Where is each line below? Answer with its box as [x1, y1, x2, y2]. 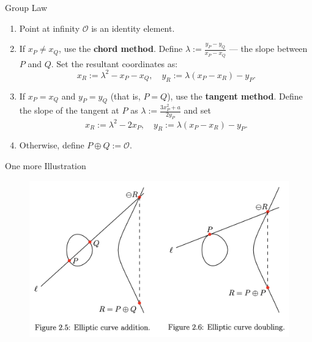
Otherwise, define [19, 139, 84, 151]
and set [184, 104, 211, 117]
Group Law [5, 1, 48, 13]
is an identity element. [91, 21, 175, 34]
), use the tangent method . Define [167, 89, 303, 102]
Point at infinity [19, 21, 80, 34]
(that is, [110, 89, 141, 102]
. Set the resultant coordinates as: [51, 57, 178, 70]
